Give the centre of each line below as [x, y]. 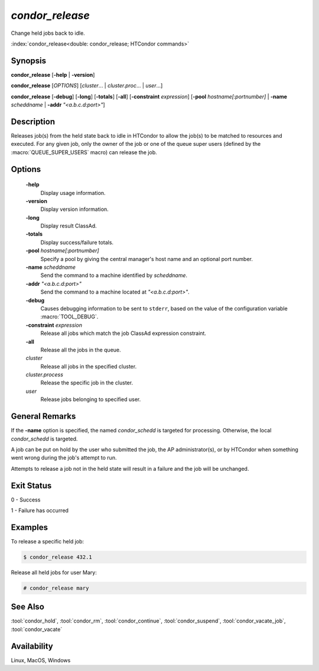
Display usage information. [73, 193]
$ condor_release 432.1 [58, 557]
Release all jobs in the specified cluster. [89, 366]
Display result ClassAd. [69, 226]
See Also [27, 607]
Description [33, 121]
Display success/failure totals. [77, 242]
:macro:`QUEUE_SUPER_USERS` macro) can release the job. [84, 152]
